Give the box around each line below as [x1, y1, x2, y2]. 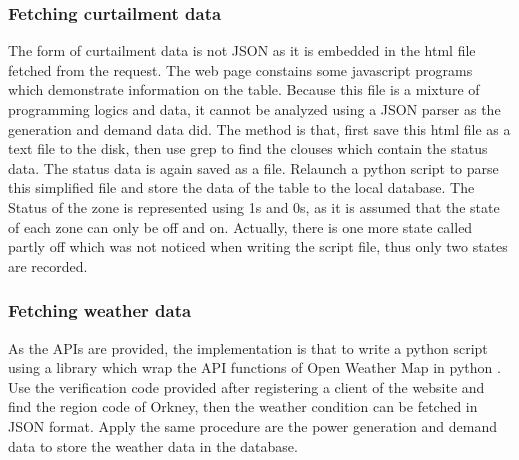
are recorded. [8, 255, 88, 276]
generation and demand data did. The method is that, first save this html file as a [8, 118, 511, 139]
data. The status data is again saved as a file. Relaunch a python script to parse [8, 157, 499, 178]
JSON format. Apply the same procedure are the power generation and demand [8, 415, 497, 436]
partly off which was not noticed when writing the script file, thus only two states [8, 236, 508, 257]
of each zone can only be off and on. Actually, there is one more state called [8, 216, 473, 237]
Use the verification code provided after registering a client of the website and [8, 376, 485, 397]
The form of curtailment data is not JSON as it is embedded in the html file [8, 40, 476, 61]
